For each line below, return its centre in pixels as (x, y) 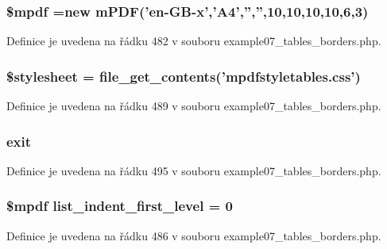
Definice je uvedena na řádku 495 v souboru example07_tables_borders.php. (194, 170)
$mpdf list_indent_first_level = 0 (120, 206)
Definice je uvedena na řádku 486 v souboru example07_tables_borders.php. (194, 235)
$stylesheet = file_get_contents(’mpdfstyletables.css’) (184, 76)
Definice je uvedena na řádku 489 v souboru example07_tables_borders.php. (194, 106)
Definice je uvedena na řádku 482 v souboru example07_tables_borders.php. (194, 41)
